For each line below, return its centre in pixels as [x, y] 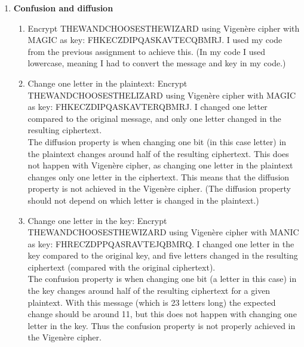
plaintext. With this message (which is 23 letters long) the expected [152, 302]
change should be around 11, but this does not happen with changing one [162, 314]
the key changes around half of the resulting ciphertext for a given [149, 291]
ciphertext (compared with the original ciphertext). [122, 267]
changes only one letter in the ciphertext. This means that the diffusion [159, 176]
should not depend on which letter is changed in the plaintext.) [143, 200]
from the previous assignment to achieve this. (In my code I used [147, 51]
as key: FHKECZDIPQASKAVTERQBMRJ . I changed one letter [148, 107]
